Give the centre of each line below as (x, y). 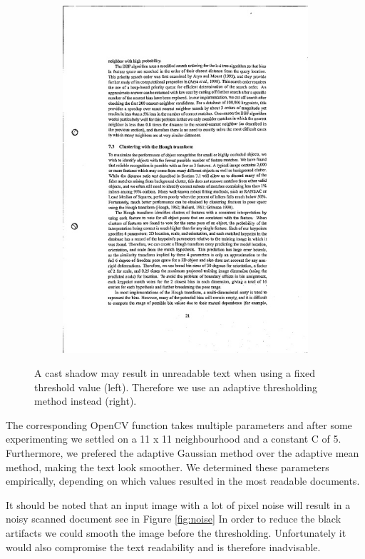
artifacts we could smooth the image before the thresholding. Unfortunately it (176, 532)
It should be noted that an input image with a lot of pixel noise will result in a (178, 504)
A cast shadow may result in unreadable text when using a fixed (175, 373)
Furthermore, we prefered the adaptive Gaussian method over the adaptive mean (182, 452)
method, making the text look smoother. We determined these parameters (168, 467)
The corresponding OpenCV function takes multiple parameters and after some (179, 424)
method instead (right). (86, 401)
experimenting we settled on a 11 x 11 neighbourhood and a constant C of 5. (174, 439)
